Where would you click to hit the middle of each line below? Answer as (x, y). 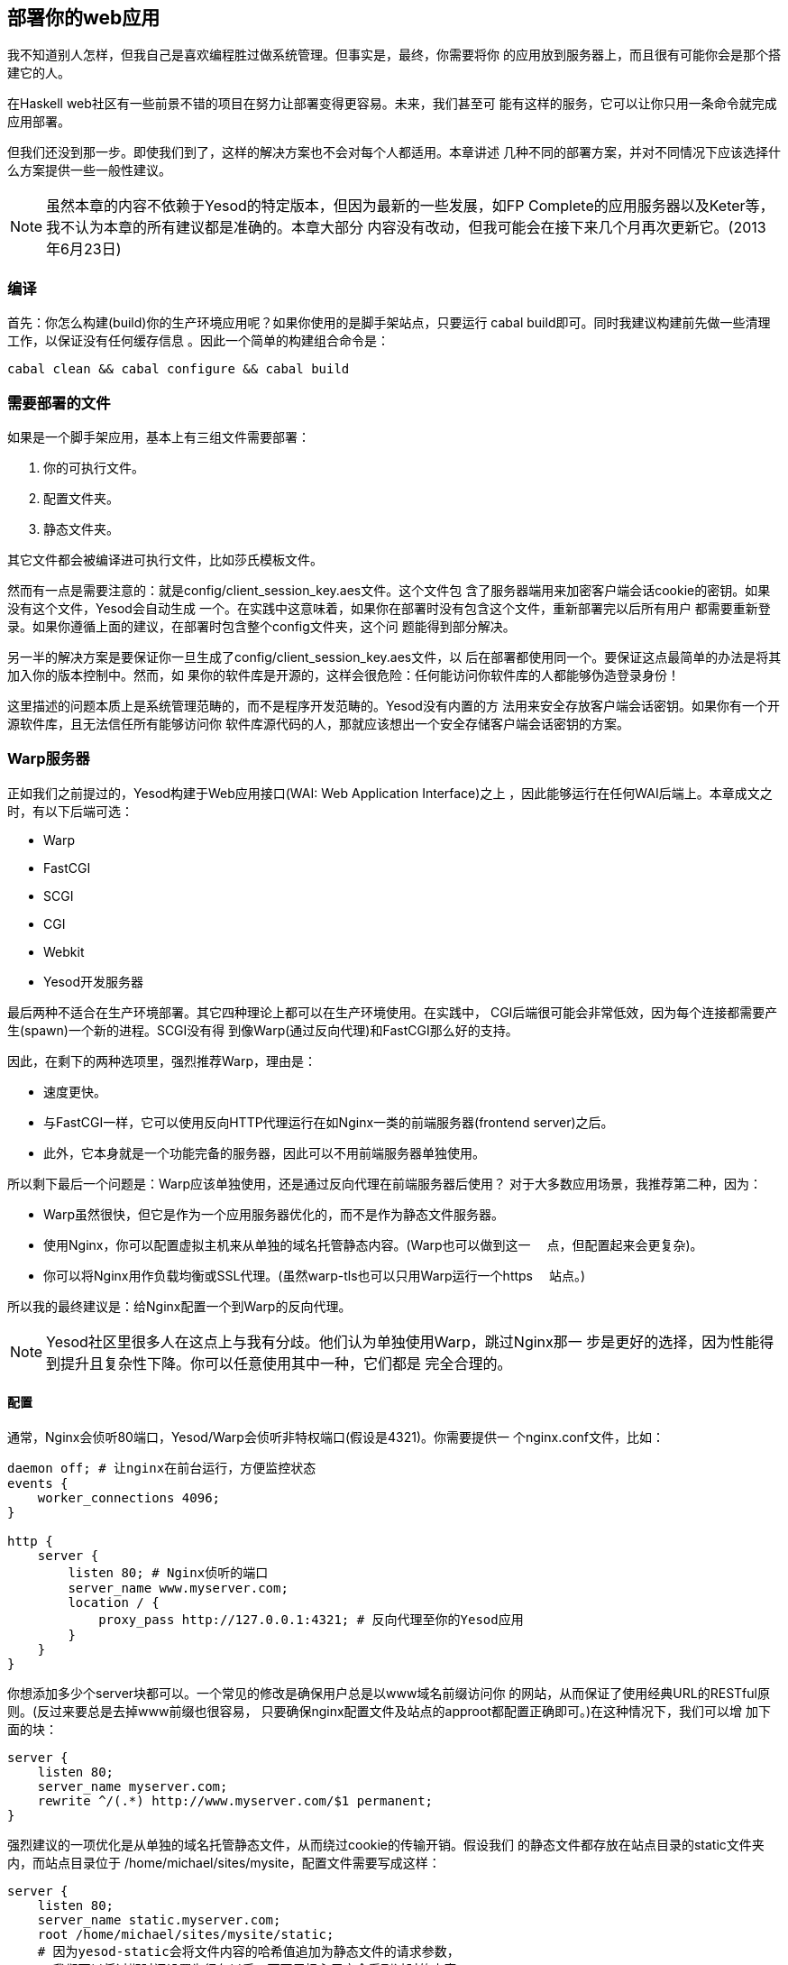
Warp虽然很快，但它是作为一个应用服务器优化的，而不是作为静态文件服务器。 (274, 1214)
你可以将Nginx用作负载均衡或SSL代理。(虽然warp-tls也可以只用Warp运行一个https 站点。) (315, 1275)
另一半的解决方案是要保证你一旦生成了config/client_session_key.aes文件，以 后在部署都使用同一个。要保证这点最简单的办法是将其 (394, 657)
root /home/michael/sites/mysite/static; (186, 1934)
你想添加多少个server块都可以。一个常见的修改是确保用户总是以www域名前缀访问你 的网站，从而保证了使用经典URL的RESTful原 (389, 1693)
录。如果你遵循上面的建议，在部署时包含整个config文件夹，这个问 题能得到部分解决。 (261, 626)
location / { (114, 1602)
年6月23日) (84, 249)
